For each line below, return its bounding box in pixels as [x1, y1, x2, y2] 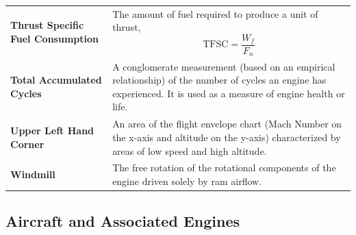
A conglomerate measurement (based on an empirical [112, 59, 335, 73]
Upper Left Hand [10, 123, 94, 138]
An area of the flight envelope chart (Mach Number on [112, 116, 342, 131]
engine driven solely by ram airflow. [112, 173, 262, 188]
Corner [10, 136, 44, 151]
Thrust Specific [10, 18, 84, 32]
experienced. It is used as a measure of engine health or [112, 86, 345, 100]
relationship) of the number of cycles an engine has [112, 73, 327, 87]
